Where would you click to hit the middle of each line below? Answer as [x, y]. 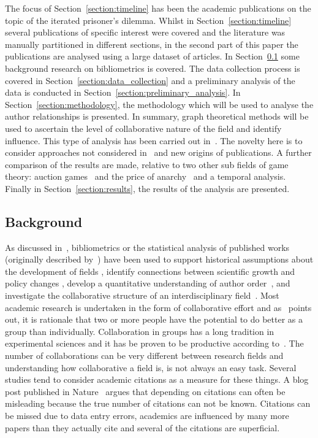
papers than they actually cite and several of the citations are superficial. [142, 427]
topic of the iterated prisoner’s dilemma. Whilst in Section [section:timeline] [148, 20]
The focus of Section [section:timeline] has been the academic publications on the [158, 8]
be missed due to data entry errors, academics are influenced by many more [147, 416]
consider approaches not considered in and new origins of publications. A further [158, 152]
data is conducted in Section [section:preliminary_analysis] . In [123, 92]
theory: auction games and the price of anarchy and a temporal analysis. [146, 176]
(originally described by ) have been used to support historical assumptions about [159, 259]
